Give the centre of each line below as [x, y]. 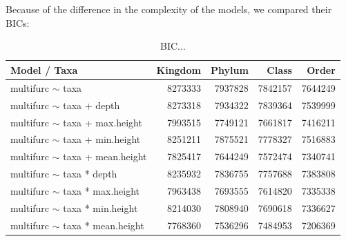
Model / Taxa [44, 69]
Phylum [230, 69]
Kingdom [179, 69]
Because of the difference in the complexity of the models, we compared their [169, 9]
